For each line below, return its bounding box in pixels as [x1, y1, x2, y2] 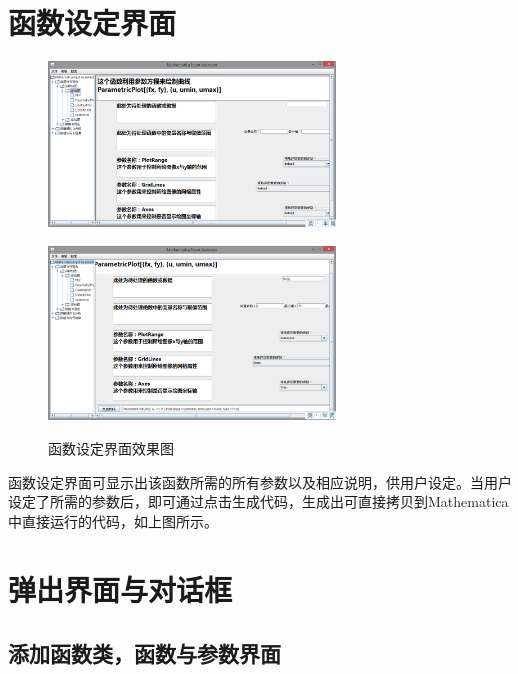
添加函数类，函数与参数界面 [8, 638, 281, 669]
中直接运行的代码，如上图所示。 [8, 510, 218, 531]
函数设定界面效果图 [48, 437, 174, 458]
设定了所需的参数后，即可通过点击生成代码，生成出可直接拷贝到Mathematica [8, 491, 509, 512]
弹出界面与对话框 [8, 569, 233, 610]
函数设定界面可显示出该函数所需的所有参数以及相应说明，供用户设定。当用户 [8, 471, 512, 492]
